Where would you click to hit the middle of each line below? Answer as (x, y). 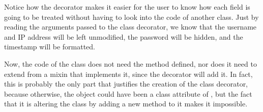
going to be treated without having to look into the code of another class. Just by (131, 17)
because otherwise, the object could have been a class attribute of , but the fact (128, 93)
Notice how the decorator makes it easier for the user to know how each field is (127, 7)
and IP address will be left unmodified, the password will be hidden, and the (124, 36)
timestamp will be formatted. (50, 47)
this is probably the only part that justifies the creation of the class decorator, (126, 84)
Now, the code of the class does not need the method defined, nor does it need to (130, 63)
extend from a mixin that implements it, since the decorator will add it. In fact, (128, 74)
